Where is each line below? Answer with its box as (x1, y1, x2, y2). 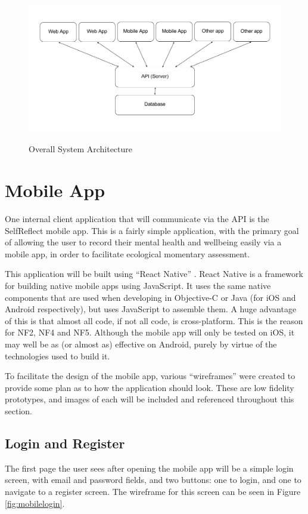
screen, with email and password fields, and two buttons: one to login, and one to (5, 473, 301, 486)
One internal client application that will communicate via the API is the (5, 213, 269, 225)
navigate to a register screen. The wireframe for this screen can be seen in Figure (5, 485, 301, 497)
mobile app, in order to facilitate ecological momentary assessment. (5, 247, 250, 260)
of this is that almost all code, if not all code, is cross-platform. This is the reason (5, 314, 303, 327)
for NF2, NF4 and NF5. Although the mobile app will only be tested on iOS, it (5, 326, 295, 338)
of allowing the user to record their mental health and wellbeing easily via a (5, 236, 282, 248)
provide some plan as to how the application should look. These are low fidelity (5, 381, 294, 393)
